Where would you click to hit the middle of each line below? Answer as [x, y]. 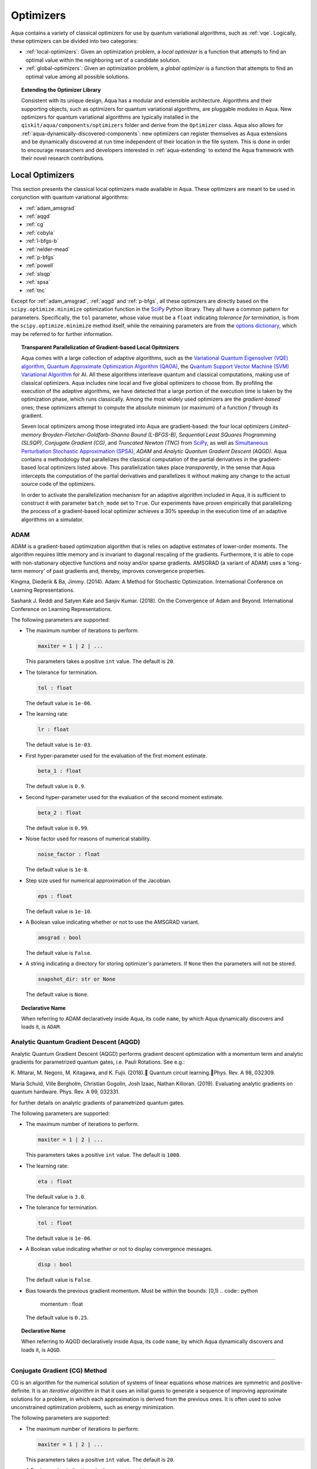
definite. [21, 1391]
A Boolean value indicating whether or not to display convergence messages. [119, 1249]
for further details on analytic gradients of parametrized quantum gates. [98, 1102]
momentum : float [62, 1304]
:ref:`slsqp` [39, 274]
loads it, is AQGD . [41, 1350]
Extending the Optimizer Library [61, 90]
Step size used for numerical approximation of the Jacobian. [99, 880]
